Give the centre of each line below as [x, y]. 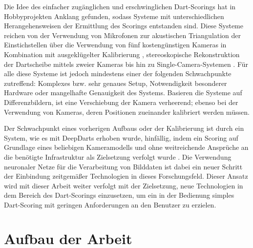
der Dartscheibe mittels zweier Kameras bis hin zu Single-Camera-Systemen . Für [126, 64]
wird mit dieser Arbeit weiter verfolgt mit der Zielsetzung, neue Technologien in [124, 185]
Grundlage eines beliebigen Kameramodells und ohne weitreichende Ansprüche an [126, 147]
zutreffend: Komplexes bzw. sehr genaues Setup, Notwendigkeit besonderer [116, 83]
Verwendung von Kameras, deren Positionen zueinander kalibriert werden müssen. [127, 112]
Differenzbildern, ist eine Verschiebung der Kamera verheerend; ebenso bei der [121, 102]
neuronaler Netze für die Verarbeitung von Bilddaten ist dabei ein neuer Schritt [123, 166]
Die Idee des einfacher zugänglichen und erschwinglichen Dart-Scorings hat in [120, 6]
